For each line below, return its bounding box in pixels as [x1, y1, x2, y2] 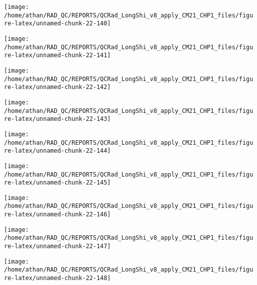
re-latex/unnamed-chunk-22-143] [4, 115, 111, 123]
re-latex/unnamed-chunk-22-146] [4, 211, 111, 218]
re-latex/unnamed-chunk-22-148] [4, 275, 111, 282]
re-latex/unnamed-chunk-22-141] [4, 52, 111, 59]
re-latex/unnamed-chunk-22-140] [4, 20, 111, 27]
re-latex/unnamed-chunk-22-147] [4, 243, 111, 250]
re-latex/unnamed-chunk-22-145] [4, 179, 111, 187]
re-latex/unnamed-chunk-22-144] [4, 147, 111, 155]
